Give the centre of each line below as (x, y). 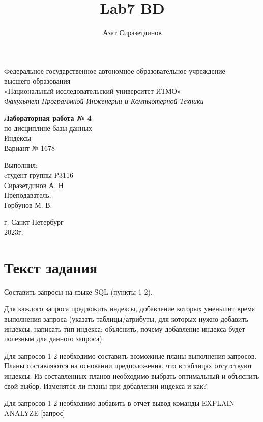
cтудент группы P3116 (39, 175)
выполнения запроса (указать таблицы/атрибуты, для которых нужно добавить (126, 318)
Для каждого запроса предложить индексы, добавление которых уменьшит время (130, 309)
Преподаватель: (28, 195)
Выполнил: (21, 165)
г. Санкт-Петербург (34, 222)
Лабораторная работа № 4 (48, 118)
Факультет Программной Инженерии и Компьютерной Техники (104, 101)
